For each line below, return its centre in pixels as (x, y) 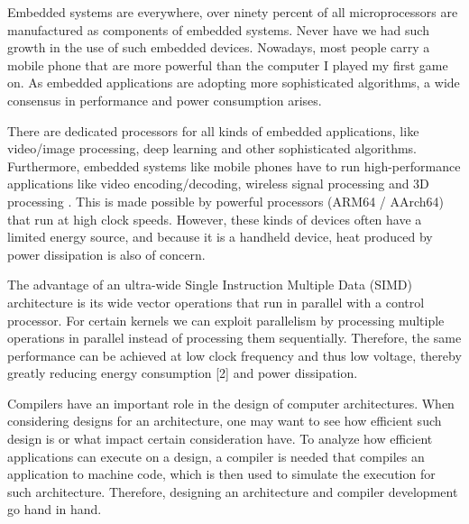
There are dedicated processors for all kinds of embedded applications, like (213, 130)
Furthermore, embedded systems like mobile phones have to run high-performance (234, 165)
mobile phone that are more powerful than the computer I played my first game (228, 64)
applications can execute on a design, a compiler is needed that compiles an (216, 456)
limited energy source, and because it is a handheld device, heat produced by (220, 237)
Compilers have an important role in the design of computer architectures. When (231, 403)
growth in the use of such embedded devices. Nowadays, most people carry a (219, 47)
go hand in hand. (55, 509)
